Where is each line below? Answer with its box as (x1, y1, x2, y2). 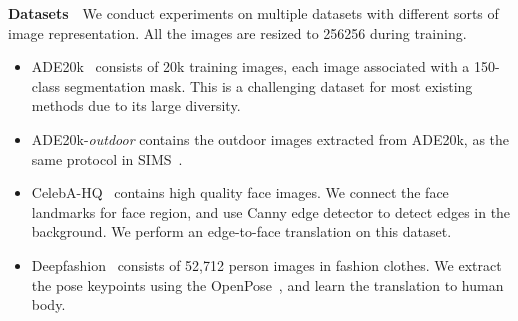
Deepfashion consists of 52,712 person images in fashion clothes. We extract (31, 254, 502, 275)
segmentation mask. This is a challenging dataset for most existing (64, 75, 473, 96)
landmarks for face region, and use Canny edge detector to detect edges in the (31, 201, 511, 222)
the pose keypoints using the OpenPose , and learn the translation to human (31, 274, 504, 295)
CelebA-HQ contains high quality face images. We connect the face (31, 182, 449, 203)
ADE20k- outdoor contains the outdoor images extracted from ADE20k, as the (31, 128, 510, 149)
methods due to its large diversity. (31, 95, 241, 116)
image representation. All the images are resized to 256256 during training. (8, 22, 467, 43)
